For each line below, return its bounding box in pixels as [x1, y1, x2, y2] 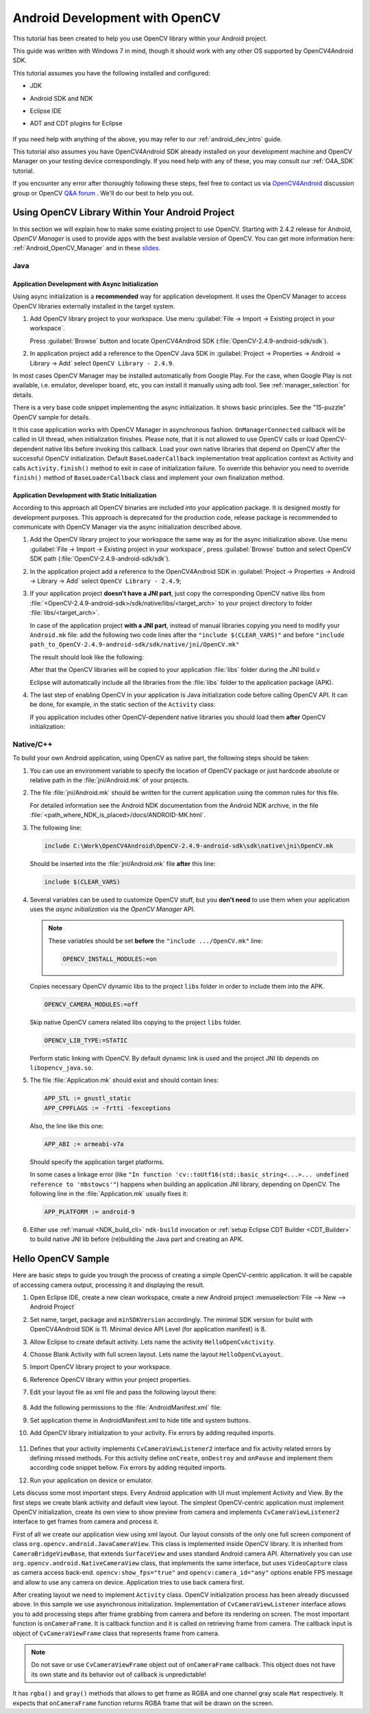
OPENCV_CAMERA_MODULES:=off [44, 1000, 138, 1008]
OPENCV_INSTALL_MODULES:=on [62, 955, 157, 963]
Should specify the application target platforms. [29, 1157, 164, 1166]
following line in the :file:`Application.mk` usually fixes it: [29, 1190, 188, 1198]
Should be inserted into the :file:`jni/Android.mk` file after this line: [29, 859, 216, 867]
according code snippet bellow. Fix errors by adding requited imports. [29, 1464, 227, 1472]
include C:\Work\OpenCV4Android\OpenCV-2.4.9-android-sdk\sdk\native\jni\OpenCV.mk [44, 842, 334, 849]
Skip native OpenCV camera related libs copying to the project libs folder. [29, 1018, 242, 1026]
